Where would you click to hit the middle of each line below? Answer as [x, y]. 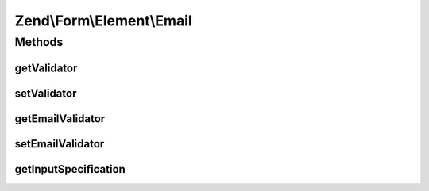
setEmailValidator [60, 144]
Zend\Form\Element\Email [103, 21]
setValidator [46, 93]
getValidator [46, 68]
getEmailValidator [60, 118]
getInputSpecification [70, 169]
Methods [39, 42]
